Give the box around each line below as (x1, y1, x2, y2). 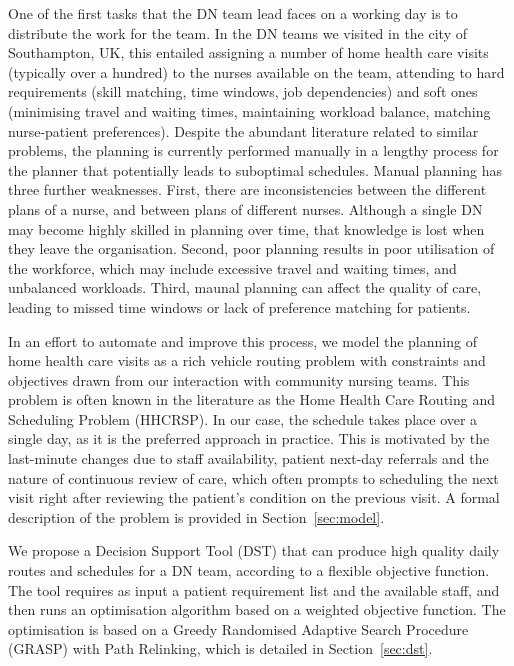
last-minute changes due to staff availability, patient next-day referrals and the (8, 448, 489, 469)
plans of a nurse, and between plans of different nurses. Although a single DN (8, 198, 483, 219)
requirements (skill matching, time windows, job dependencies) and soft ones (8, 81, 478, 102)
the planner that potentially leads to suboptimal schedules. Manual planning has (8, 159, 502, 180)
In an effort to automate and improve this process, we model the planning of (8, 330, 477, 351)
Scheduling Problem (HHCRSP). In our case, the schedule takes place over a (8, 408, 478, 429)
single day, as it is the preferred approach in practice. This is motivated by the (8, 428, 490, 449)
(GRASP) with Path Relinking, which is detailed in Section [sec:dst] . (8, 638, 433, 659)
